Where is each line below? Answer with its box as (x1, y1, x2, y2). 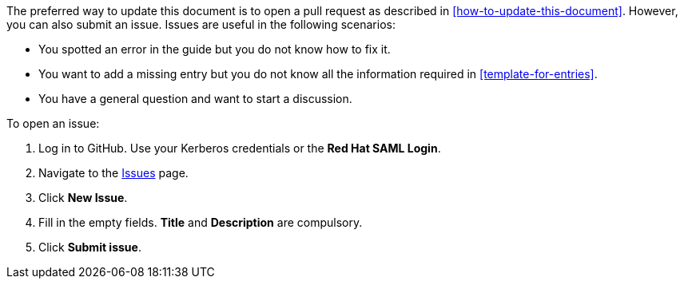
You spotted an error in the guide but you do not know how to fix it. (38, 42, 391, 56)
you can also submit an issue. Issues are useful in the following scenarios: (6, 18, 396, 31)
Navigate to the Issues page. (38, 166, 189, 180)
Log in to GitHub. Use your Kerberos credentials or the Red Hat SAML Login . (38, 141, 441, 155)
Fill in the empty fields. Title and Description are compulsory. (38, 216, 363, 229)
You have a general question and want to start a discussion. (38, 92, 352, 105)
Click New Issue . (38, 191, 128, 204)
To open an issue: (6, 117, 100, 130)
